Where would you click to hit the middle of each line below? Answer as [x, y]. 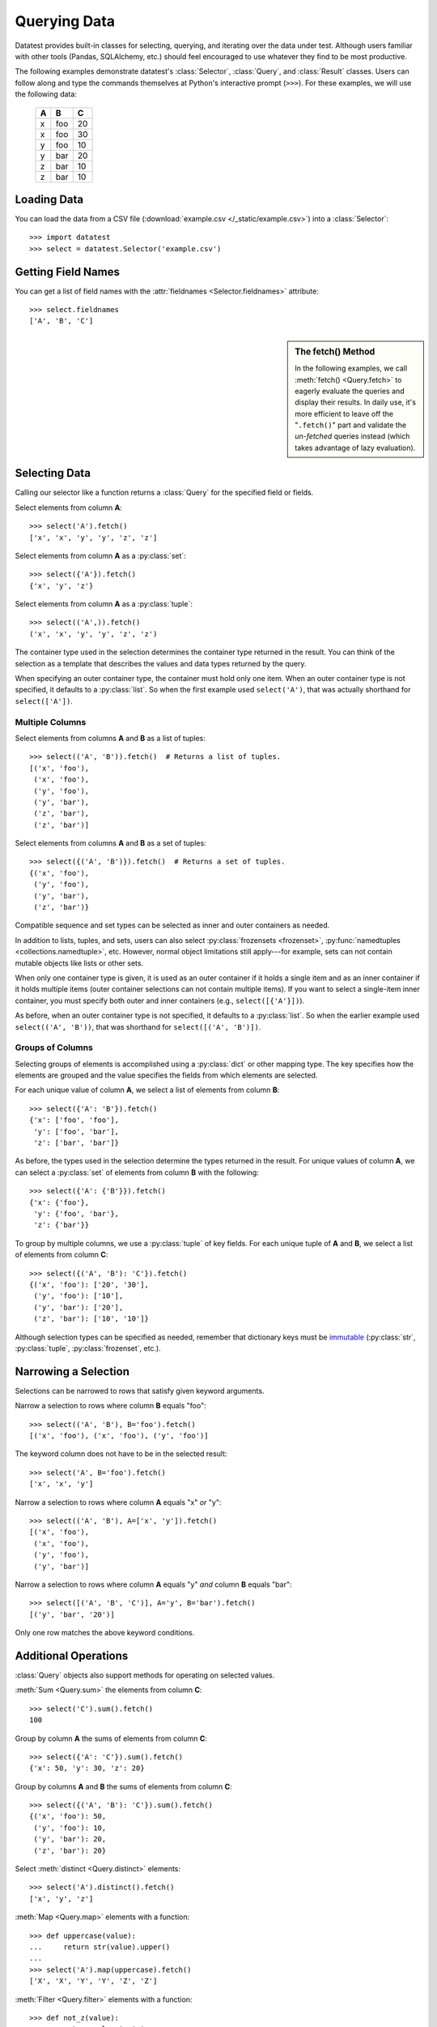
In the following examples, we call [351, 368]
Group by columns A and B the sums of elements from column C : [123, 1786]
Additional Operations [72, 1655]
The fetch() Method [335, 351]
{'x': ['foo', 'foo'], [74, 1120]
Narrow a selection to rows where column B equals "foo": [110, 1406]
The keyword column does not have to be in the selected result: [121, 1454]
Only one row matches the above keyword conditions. [105, 1633]
